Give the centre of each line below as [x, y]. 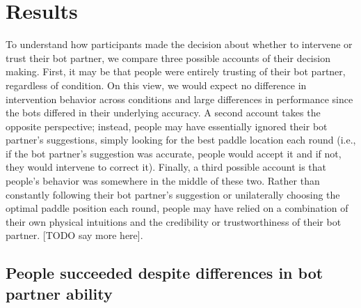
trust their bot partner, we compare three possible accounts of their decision [168, 57]
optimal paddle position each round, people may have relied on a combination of [177, 208]
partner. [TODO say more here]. [74, 235]
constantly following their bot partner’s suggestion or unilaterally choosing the [173, 194]
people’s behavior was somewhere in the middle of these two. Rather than [163, 181]
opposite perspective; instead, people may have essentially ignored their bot [167, 126]
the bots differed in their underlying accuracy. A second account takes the [163, 113]
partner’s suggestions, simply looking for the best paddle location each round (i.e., [181, 140]
